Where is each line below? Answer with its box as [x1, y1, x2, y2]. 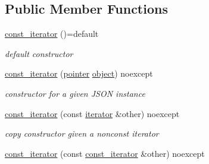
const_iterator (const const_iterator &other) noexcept [5, 147, 205, 159]
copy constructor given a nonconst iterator [5, 127, 159, 140]
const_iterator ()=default [5, 27, 99, 40]
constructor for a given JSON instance [5, 87, 145, 99]
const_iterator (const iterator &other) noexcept [5, 107, 180, 119]
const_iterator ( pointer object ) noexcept [5, 67, 153, 80]
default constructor [5, 47, 73, 59]
